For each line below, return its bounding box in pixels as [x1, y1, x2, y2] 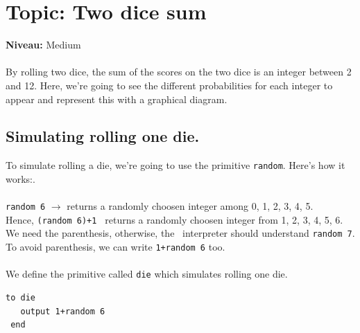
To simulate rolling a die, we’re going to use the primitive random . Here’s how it [6, 158, 345, 172]
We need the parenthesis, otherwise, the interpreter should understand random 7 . [6, 226, 355, 240]
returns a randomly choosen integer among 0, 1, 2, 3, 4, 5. [67, 199, 314, 213]
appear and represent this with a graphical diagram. [6, 91, 228, 106]
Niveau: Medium [6, 37, 81, 52]
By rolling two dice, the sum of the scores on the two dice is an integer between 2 [6, 64, 352, 79]
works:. [6, 171, 35, 186]
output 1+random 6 [20, 306, 105, 316]
